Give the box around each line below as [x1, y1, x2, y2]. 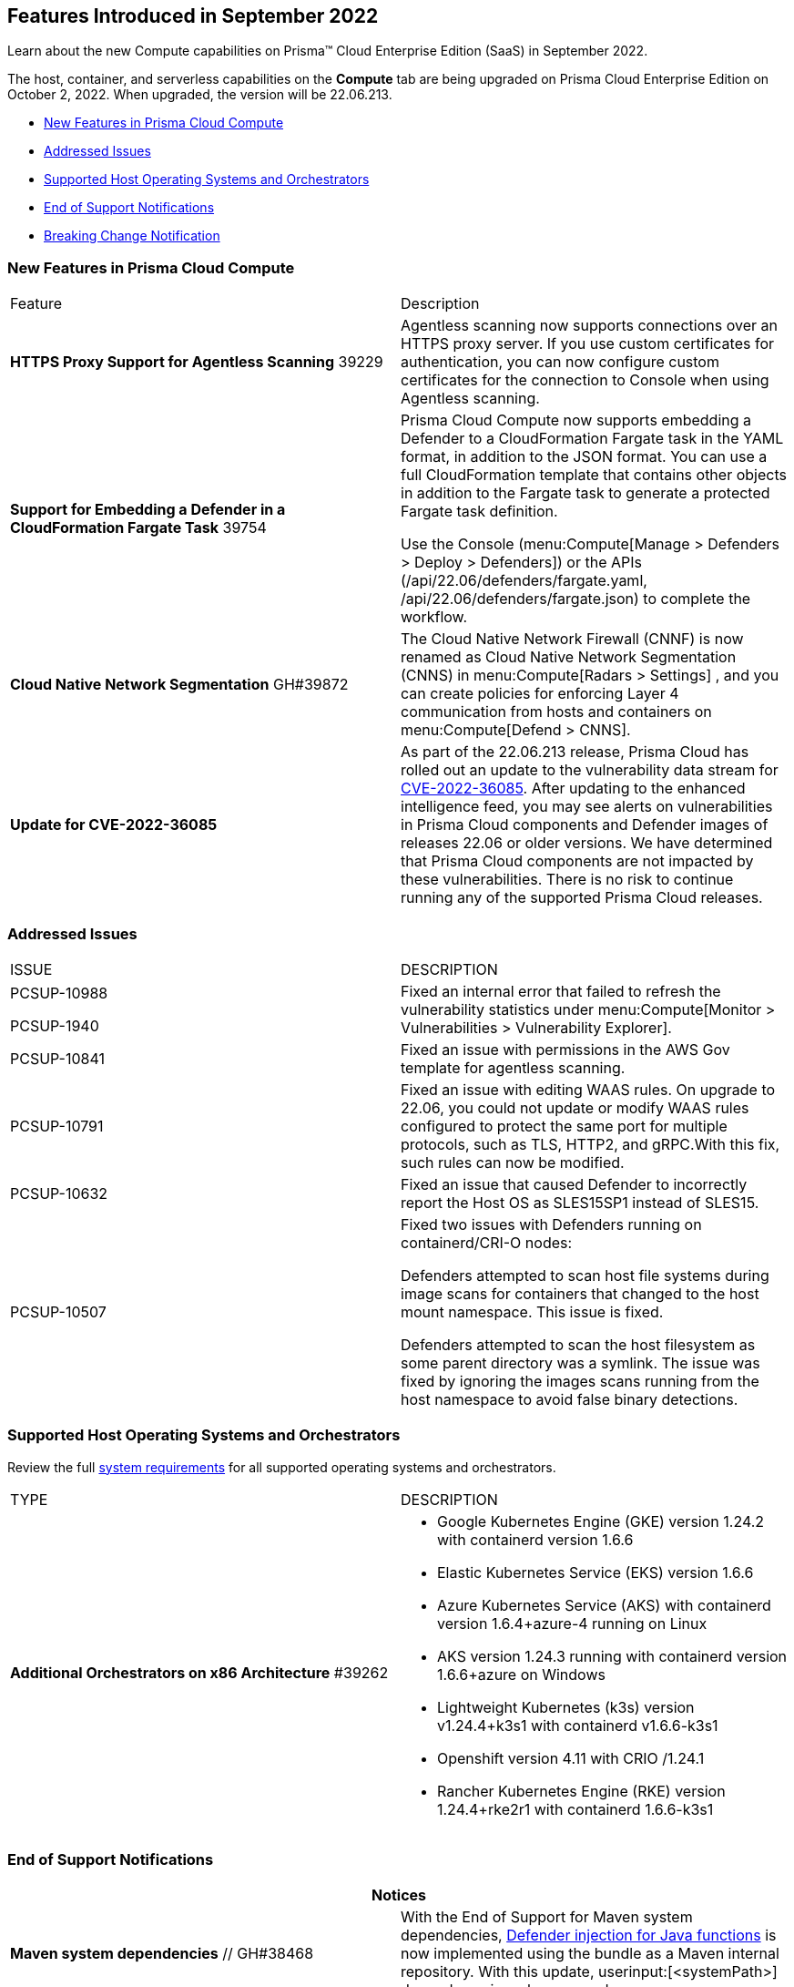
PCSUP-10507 [10, 1302, 107, 1321]
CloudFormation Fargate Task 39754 [10, 518, 267, 538]
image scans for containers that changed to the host [401, 1284, 759, 1303]
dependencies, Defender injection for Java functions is [401, 1926, 777, 1945]
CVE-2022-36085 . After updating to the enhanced [401, 779, 746, 798]
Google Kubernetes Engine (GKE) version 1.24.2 [437, 1511, 765, 1531]
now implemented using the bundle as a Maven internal [401, 1944, 779, 1963]
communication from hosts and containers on [401, 702, 712, 722]
